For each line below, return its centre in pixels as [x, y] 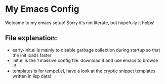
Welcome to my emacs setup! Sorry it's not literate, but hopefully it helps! [80, 23]
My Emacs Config [42, 9]
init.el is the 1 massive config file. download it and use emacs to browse [85, 60]
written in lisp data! [32, 76]
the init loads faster [32, 55]
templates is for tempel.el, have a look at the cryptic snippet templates [84, 71]
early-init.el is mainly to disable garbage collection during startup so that [86, 50]
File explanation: [31, 38]
